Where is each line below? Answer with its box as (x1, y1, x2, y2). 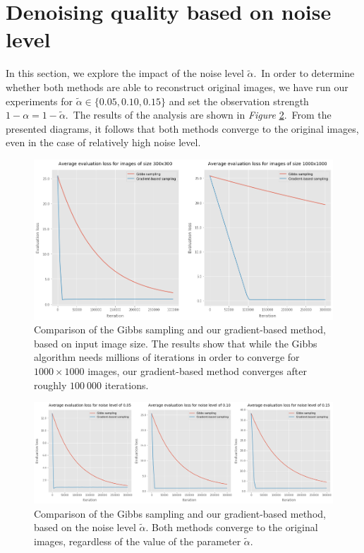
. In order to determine (253, 66, 355, 81)
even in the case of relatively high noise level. (6, 135, 201, 150)
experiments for (6, 93, 73, 108)
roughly (34, 377, 67, 392)
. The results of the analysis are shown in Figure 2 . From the (65, 107, 332, 122)
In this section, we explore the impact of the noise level (6, 66, 244, 81)
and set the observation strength (169, 93, 309, 108)
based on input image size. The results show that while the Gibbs (34, 335, 317, 350)
